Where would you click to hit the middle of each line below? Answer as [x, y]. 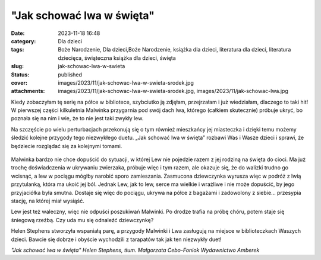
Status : [20, 75]
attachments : [28, 91]
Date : [18, 33]
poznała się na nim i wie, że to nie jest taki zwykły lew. [77, 118]
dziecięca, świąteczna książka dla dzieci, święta [117, 58]
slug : [17, 66]
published [70, 75]
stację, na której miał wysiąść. [48, 201]
